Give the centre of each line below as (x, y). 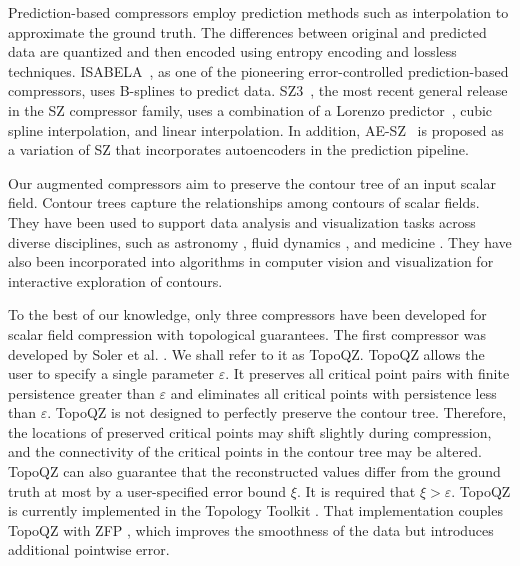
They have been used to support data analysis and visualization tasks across (242, 221)
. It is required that (356, 490)
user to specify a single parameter (111, 373)
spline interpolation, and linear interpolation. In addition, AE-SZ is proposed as (256, 129)
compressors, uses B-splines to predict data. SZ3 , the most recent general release (258, 90)
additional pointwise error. (89, 549)
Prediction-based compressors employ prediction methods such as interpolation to (258, 12)
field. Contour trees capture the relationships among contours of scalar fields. (244, 202)
